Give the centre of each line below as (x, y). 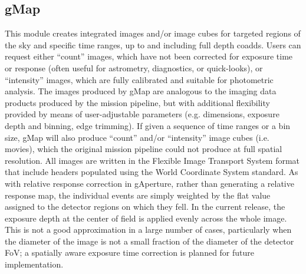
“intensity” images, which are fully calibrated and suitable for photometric (139, 79)
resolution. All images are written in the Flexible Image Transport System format (152, 160)
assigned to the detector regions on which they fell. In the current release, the (145, 207)
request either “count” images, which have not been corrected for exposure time (149, 56)
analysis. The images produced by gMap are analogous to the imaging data (141, 91)
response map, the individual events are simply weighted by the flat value (138, 195)
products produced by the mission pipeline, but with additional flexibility (137, 102)
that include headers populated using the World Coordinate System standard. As (152, 172)
